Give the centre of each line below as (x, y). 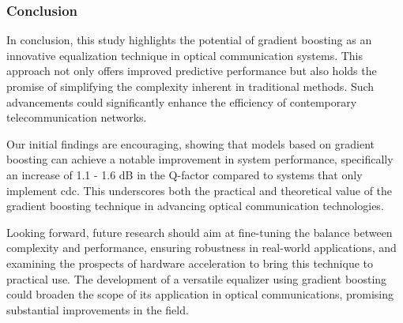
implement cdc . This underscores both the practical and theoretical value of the (200, 190)
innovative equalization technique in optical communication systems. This (185, 55)
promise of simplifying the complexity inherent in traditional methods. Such (190, 86)
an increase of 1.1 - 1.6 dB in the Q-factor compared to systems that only (185, 174)
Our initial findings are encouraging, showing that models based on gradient (191, 143)
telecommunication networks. (77, 117)
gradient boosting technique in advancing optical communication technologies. (195, 206)
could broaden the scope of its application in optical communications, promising (200, 294)
